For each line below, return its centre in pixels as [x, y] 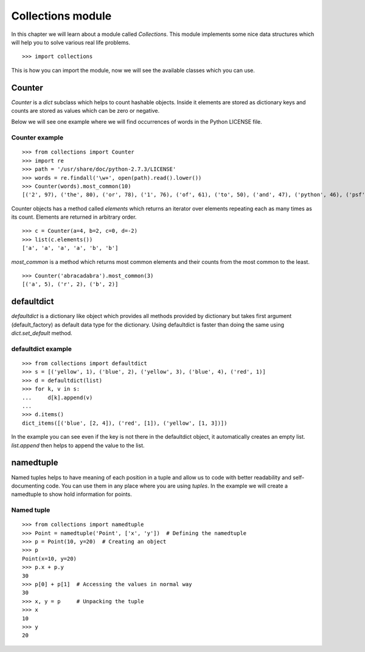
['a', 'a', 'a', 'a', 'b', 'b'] [70, 248]
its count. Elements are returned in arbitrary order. [74, 217]
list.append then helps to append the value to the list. [78, 445]
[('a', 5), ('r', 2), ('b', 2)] [70, 284]
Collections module [61, 16]
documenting [28, 486]
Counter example [37, 138]
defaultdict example [42, 349]
